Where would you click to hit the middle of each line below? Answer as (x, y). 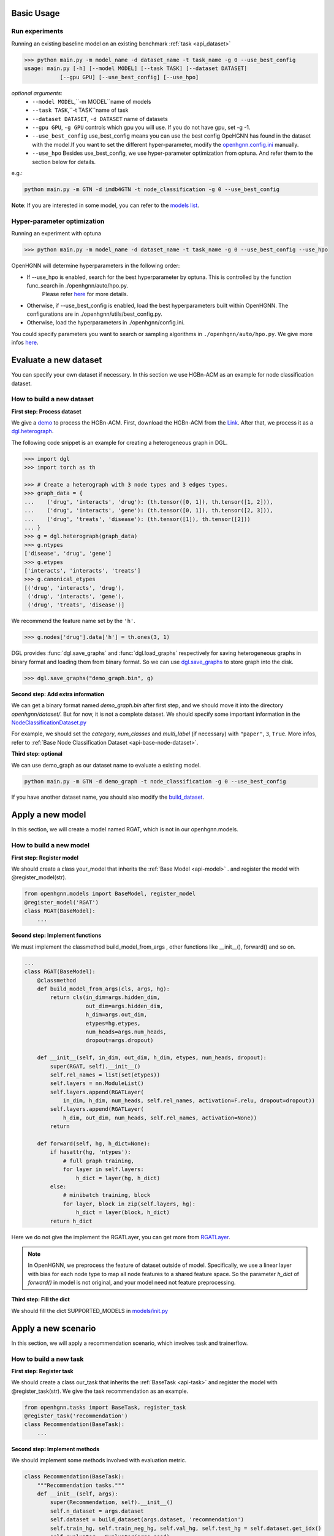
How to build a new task (47, 1359)
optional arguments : (37, 93)
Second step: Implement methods (55, 1449)
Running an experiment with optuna (56, 233)
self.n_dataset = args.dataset (97, 1511)
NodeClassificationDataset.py (49, 723)
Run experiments (37, 31)
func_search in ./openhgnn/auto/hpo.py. (78, 285)
